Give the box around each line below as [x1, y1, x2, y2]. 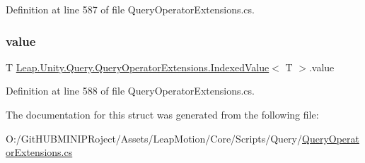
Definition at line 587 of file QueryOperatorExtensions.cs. [6, 2, 255, 16]
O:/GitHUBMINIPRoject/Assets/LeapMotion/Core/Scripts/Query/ [6, 131, 302, 145]
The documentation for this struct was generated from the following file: [6, 107, 319, 121]
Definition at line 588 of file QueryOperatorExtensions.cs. [6, 83, 255, 98]
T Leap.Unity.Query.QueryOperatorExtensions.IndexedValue [6, 59, 270, 74]
